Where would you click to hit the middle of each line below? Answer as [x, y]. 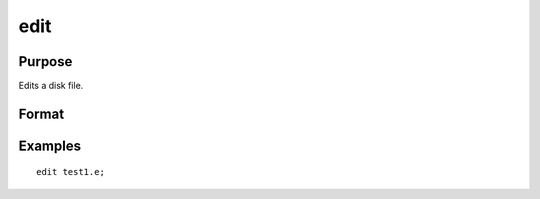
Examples [50, 145]
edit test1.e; [70, 172]
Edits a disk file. [51, 86]
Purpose [45, 61]
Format [41, 113]
